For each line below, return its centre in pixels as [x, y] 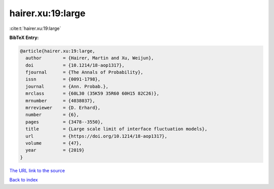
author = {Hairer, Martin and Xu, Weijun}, [90, 58]
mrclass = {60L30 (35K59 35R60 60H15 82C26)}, [92, 93]
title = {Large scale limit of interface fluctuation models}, [116, 129]
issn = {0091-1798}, [63, 79]
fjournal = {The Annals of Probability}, [84, 72]
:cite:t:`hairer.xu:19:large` [35, 28]
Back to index [24, 180]
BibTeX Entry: [24, 37]
